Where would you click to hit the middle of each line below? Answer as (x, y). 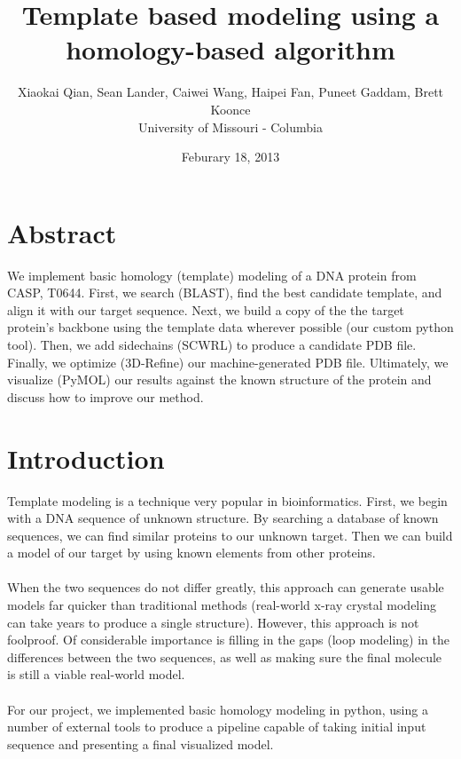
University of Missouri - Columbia (230, 126)
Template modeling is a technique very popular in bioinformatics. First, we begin (227, 500)
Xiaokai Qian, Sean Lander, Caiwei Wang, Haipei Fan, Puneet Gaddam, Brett (230, 92)
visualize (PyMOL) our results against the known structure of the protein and (219, 379)
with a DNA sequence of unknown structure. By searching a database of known (223, 518)
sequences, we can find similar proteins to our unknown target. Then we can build (230, 535)
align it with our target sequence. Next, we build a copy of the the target (206, 309)
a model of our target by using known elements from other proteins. (191, 553)
